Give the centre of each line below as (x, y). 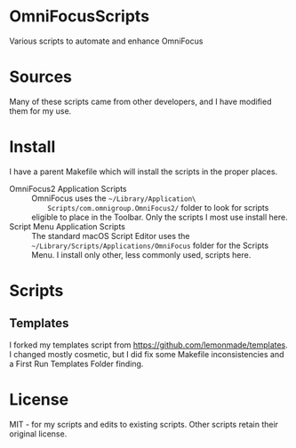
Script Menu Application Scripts (68, 226)
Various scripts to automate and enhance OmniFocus (106, 41)
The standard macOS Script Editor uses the (111, 236)
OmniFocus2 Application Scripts (68, 188)
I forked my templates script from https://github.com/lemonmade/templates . (149, 345)
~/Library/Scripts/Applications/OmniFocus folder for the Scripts (150, 245)
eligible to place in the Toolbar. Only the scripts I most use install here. (160, 217)
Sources (41, 77)
